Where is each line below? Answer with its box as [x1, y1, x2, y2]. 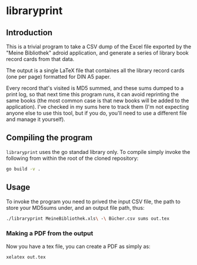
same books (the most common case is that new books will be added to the [6, 97, 189, 104]
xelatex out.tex [6, 254, 46, 260]
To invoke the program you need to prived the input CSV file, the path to [6, 198, 181, 205]
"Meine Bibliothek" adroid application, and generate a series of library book [6, 49, 189, 56]
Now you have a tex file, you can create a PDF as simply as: [6, 243, 151, 250]
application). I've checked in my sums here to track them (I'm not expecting [6, 103, 189, 110]
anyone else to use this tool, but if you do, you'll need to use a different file [6, 110, 187, 116]
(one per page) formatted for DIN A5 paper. [6, 73, 111, 80]
